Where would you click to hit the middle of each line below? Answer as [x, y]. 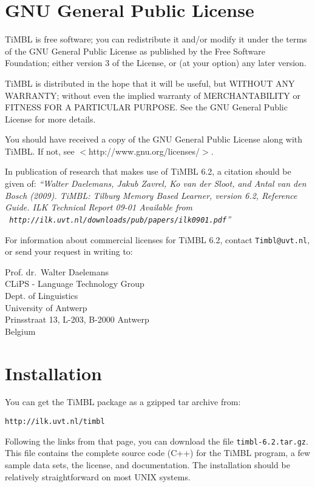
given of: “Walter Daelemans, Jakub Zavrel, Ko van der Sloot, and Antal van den [156, 183]
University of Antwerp [46, 307]
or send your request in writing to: [69, 251]
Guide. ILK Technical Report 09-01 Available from [99, 207]
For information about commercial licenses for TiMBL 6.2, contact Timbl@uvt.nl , [157, 239]
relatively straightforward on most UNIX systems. [98, 476]
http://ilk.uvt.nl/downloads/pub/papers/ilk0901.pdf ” [120, 219]
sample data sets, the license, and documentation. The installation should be [147, 464]
